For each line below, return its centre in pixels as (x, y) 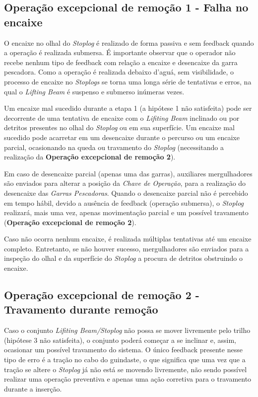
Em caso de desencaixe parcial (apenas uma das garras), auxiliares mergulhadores (128, 173)
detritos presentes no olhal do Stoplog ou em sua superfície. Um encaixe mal (119, 127)
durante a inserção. (33, 388)
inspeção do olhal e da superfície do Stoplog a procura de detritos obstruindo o (123, 258)
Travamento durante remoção (81, 309)
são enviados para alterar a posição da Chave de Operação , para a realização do (125, 183)
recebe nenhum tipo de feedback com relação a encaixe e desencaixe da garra (121, 62)
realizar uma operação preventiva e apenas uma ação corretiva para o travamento (128, 379)
